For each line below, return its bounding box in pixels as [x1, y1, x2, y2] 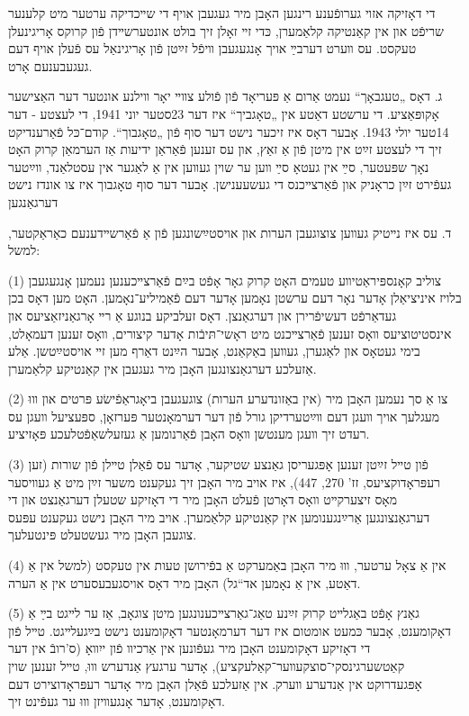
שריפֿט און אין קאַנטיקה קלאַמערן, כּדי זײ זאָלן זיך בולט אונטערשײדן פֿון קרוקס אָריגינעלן [8, 21, 444, 40]
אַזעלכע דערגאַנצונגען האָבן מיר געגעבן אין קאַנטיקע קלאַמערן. [8, 358, 317, 377]
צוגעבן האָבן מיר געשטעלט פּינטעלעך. [8, 525, 197, 544]
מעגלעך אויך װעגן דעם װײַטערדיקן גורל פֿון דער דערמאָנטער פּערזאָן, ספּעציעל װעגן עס [8, 406, 439, 425]
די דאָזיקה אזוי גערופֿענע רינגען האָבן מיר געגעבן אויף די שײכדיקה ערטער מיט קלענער [8, 4, 436, 22]
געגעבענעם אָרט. [8, 56, 93, 75]
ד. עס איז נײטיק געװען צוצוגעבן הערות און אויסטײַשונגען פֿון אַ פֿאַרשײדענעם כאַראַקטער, [8, 222, 452, 241]
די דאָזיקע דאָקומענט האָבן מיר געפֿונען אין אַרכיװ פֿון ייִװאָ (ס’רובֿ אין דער [8, 639, 371, 657]
